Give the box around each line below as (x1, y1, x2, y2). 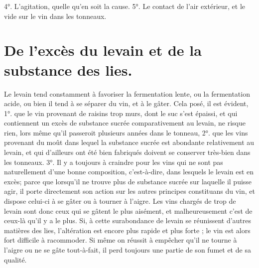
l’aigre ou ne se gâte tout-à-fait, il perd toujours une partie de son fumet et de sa (4, 245, 251, 255)
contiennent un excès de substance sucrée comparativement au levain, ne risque (4, 118, 246, 128)
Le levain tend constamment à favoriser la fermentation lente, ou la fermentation (4, 88, 250, 99)
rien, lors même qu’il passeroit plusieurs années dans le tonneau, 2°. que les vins (4, 127, 248, 137)
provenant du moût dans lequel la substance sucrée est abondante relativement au (4, 137, 255, 147)
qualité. (4, 254, 27, 265)
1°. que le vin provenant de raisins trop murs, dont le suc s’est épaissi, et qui (4, 108, 238, 118)
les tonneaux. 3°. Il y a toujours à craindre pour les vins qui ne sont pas (4, 156, 223, 167)
